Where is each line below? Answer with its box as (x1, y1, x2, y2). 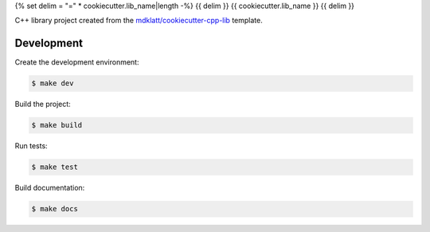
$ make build (31, 120, 83, 130)
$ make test (31, 163, 79, 171)
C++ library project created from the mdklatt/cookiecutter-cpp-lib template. (14, 16, 263, 26)
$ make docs (31, 204, 79, 214)
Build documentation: (14, 183, 85, 193)
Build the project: (14, 100, 71, 109)
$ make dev (31, 79, 74, 88)
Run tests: (14, 141, 48, 151)
